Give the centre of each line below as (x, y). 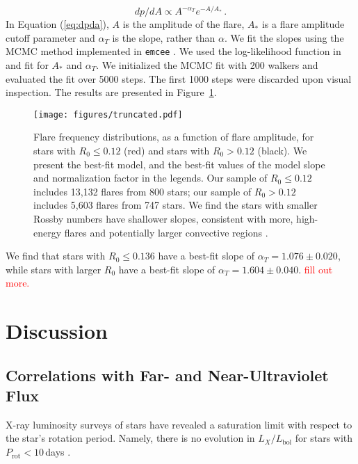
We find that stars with (56, 256)
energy (48, 232)
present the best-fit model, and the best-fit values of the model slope (179, 164)
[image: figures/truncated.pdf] (108, 114)
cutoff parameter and (50, 37)
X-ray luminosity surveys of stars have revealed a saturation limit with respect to (179, 424)
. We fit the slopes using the (284, 37)
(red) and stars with (167, 150)
